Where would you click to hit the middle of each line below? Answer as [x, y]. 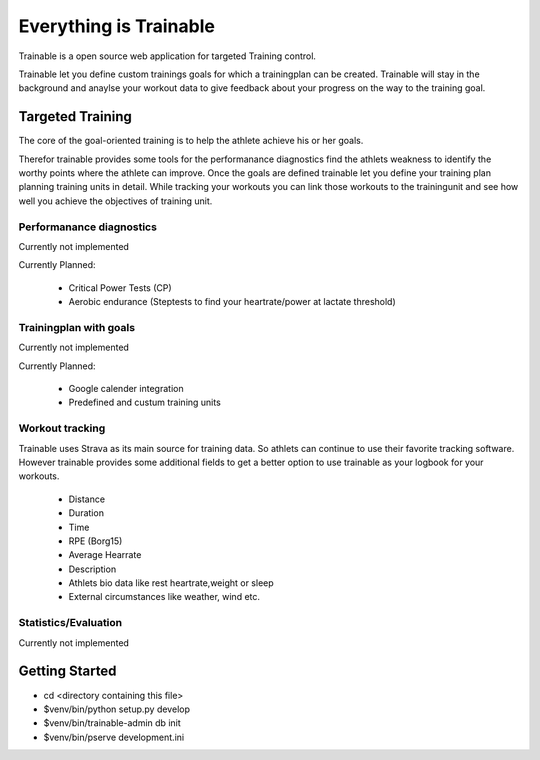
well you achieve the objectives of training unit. [115, 201]
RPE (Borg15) [95, 541]
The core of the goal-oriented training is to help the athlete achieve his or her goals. [191, 141]
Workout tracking [62, 428]
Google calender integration [126, 389]
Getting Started [67, 671]
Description [92, 569]
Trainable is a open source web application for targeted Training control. [167, 56]
